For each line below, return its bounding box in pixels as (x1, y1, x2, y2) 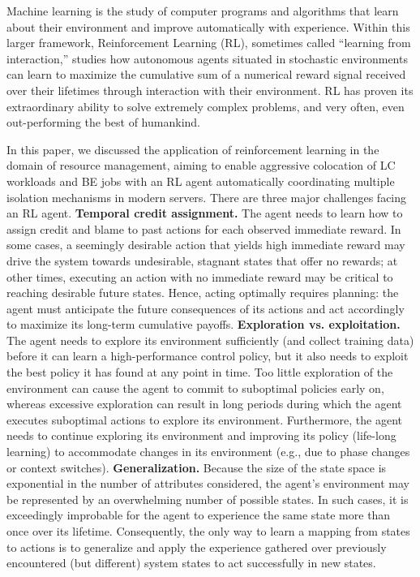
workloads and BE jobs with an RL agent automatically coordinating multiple (6, 172, 395, 189)
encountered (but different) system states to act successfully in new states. (6, 554, 376, 571)
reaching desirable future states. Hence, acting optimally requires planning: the (6, 284, 399, 301)
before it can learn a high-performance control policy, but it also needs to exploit (6, 347, 409, 364)
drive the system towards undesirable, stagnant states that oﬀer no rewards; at (6, 252, 398, 269)
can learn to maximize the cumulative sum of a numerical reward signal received (6, 66, 406, 83)
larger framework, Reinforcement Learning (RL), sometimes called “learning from (6, 34, 411, 51)
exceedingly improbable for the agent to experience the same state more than (6, 506, 391, 523)
